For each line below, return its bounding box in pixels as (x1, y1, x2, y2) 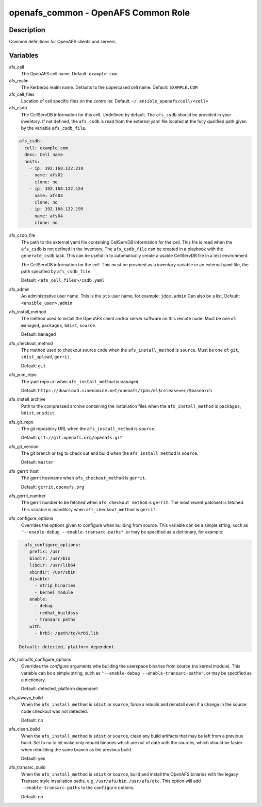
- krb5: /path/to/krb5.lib (34, 631, 99, 636)
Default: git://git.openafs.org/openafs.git (21, 435, 123, 441)
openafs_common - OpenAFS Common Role (9, 7, 190, 18)
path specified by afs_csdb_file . (21, 269, 92, 275)
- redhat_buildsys (34, 610, 79, 616)
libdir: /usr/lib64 (29, 563, 76, 568)
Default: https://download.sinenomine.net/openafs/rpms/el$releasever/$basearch (21, 387, 212, 393)
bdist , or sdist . (21, 410, 56, 416)
